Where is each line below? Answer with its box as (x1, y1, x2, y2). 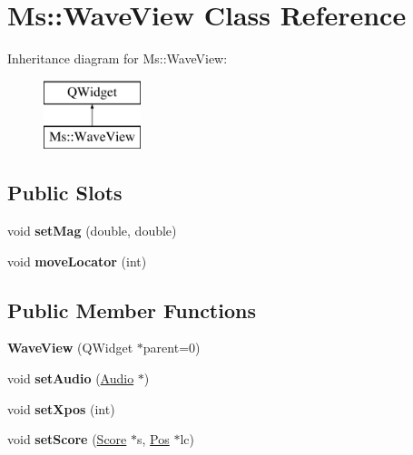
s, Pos (137, 430, 170, 449)
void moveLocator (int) (7, 251, 147, 270)
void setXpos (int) (7, 399, 115, 418)
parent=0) (143, 338, 201, 357)
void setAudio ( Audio (7, 369, 134, 388)
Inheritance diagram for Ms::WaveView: (7, 49, 228, 68)
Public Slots (7, 179, 123, 207)
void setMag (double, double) (7, 221, 177, 240)
